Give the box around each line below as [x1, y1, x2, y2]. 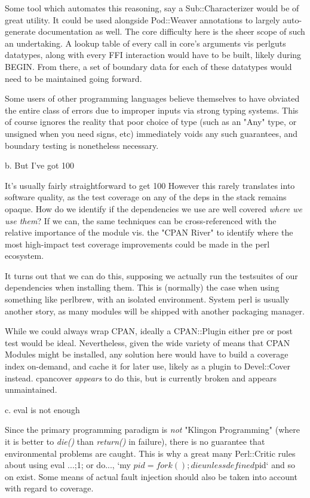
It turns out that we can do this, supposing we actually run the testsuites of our [5, 269, 298, 282]
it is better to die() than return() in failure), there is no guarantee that [5, 435, 265, 447]
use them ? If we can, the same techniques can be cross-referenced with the [5, 214, 277, 227]
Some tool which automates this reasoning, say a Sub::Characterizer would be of [5, 2, 299, 14]
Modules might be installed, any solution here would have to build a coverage [5, 348, 288, 360]
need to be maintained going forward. [5, 72, 142, 84]
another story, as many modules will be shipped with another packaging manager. [5, 304, 305, 317]
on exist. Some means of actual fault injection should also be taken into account [5, 470, 297, 482]
